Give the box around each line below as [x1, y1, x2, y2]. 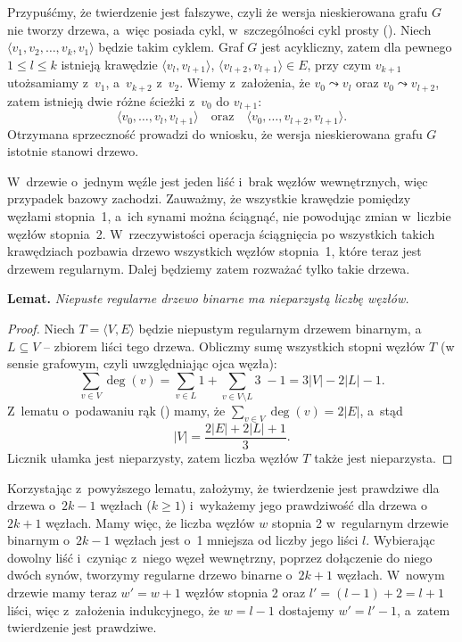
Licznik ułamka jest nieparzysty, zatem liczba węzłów [7, 448, 299, 466]
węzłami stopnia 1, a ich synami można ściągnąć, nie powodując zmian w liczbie [7, 206, 451, 225]
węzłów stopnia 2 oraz [185, 583, 306, 602]
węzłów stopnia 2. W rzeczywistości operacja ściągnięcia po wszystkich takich [7, 224, 435, 243]
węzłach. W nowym [336, 565, 445, 584]
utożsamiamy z [7, 73, 89, 92]
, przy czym [307, 54, 372, 73]
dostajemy [278, 600, 334, 619]
